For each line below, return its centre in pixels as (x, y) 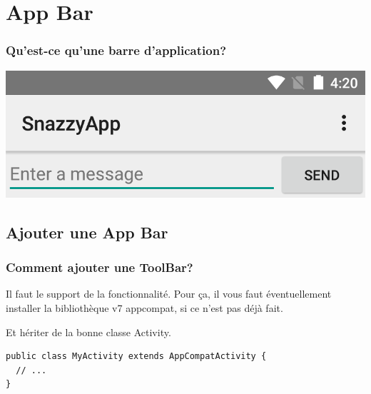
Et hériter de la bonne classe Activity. (88, 332)
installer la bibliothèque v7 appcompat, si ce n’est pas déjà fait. (144, 308)
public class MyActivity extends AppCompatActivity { (136, 357)
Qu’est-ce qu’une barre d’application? (116, 50)
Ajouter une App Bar (87, 232)
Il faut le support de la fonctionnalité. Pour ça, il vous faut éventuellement (169, 294)
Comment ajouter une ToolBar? (100, 267)
